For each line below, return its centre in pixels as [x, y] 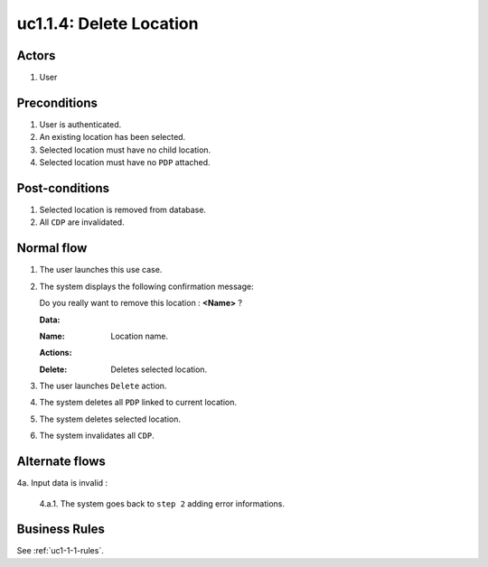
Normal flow [52, 248]
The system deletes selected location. [110, 419]
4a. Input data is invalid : [62, 483]
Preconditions [57, 102]
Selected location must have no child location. [125, 150]
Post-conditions [63, 188]
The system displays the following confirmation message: [146, 286]
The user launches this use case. [101, 270]
